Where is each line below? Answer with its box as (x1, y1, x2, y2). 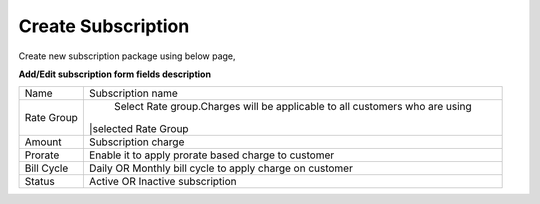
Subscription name (88, 86, 179, 100)
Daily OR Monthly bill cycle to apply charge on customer (88, 161, 354, 175)
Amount (24, 135, 62, 149)
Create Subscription (18, 15, 190, 37)
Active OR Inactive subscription (88, 175, 237, 189)
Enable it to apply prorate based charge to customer (88, 148, 335, 162)
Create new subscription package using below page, (18, 50, 236, 62)
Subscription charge (88, 135, 185, 149)
